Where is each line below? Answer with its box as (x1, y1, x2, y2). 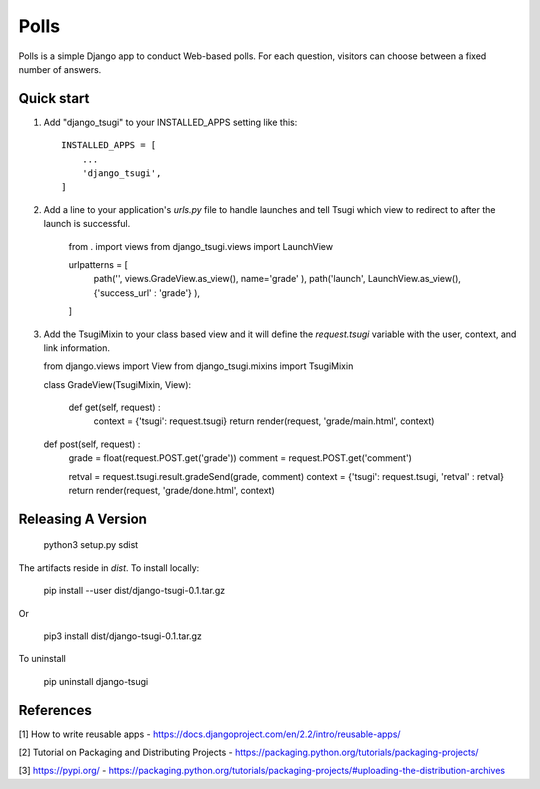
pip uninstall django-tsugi (43, 675, 149, 687)
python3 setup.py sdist (43, 539, 139, 551)
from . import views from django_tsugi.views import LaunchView (68, 240, 334, 252)
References (18, 701, 92, 719)
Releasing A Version (18, 510, 147, 527)
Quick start (18, 90, 90, 107)
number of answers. (18, 63, 102, 75)
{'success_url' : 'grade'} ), (93, 286, 200, 299)
